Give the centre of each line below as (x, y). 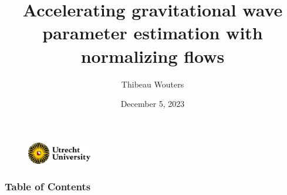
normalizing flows (153, 56)
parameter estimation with (153, 33)
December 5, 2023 (153, 104)
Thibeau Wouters (153, 84)
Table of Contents (48, 186)
